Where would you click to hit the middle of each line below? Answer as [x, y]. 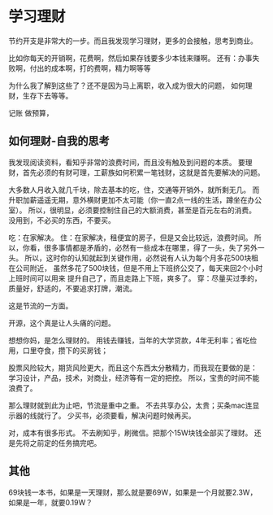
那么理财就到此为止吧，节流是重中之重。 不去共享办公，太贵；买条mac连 [131, 405]
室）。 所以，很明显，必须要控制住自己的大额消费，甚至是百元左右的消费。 [132, 210]
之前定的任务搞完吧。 [65, 443]
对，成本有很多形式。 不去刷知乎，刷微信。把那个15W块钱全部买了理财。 [130, 433]
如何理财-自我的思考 [59, 141]
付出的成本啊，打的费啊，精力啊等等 [90, 68]
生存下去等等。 [48, 95]
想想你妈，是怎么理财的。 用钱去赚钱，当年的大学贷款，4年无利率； [122, 340]
